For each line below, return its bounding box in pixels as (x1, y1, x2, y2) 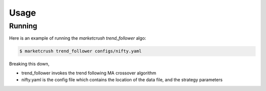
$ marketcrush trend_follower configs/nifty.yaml (19, 48, 142, 54)
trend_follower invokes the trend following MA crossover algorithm (21, 70, 156, 76)
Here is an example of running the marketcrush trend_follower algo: (9, 35, 146, 41)
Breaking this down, (9, 61, 50, 67)
